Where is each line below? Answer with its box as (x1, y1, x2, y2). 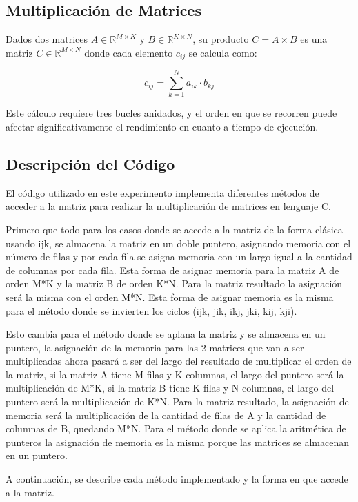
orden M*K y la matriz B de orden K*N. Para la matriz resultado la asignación (6, 276, 343, 291)
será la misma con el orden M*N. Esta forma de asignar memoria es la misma (6, 289, 334, 304)
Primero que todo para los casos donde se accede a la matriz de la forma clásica (6, 222, 343, 236)
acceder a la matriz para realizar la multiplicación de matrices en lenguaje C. (6, 199, 331, 213)
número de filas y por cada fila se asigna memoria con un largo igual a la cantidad (6, 249, 352, 264)
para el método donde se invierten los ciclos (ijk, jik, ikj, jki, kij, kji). (6, 303, 297, 318)
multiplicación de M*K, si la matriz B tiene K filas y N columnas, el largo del (6, 380, 335, 395)
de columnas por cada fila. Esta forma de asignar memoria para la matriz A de (6, 262, 339, 277)
